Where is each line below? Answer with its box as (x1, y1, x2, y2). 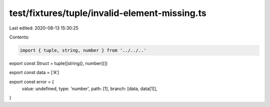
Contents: (9, 34, 29, 40)
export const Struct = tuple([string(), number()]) (9, 60, 108, 66)
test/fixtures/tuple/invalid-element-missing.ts (9, 7, 207, 18)
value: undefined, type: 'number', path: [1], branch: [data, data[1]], (21, 85, 157, 92)
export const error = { (9, 78, 54, 84)
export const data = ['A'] (9, 69, 59, 75)
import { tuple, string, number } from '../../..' (19, 47, 147, 53)
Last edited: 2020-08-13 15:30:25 (9, 25, 78, 31)
